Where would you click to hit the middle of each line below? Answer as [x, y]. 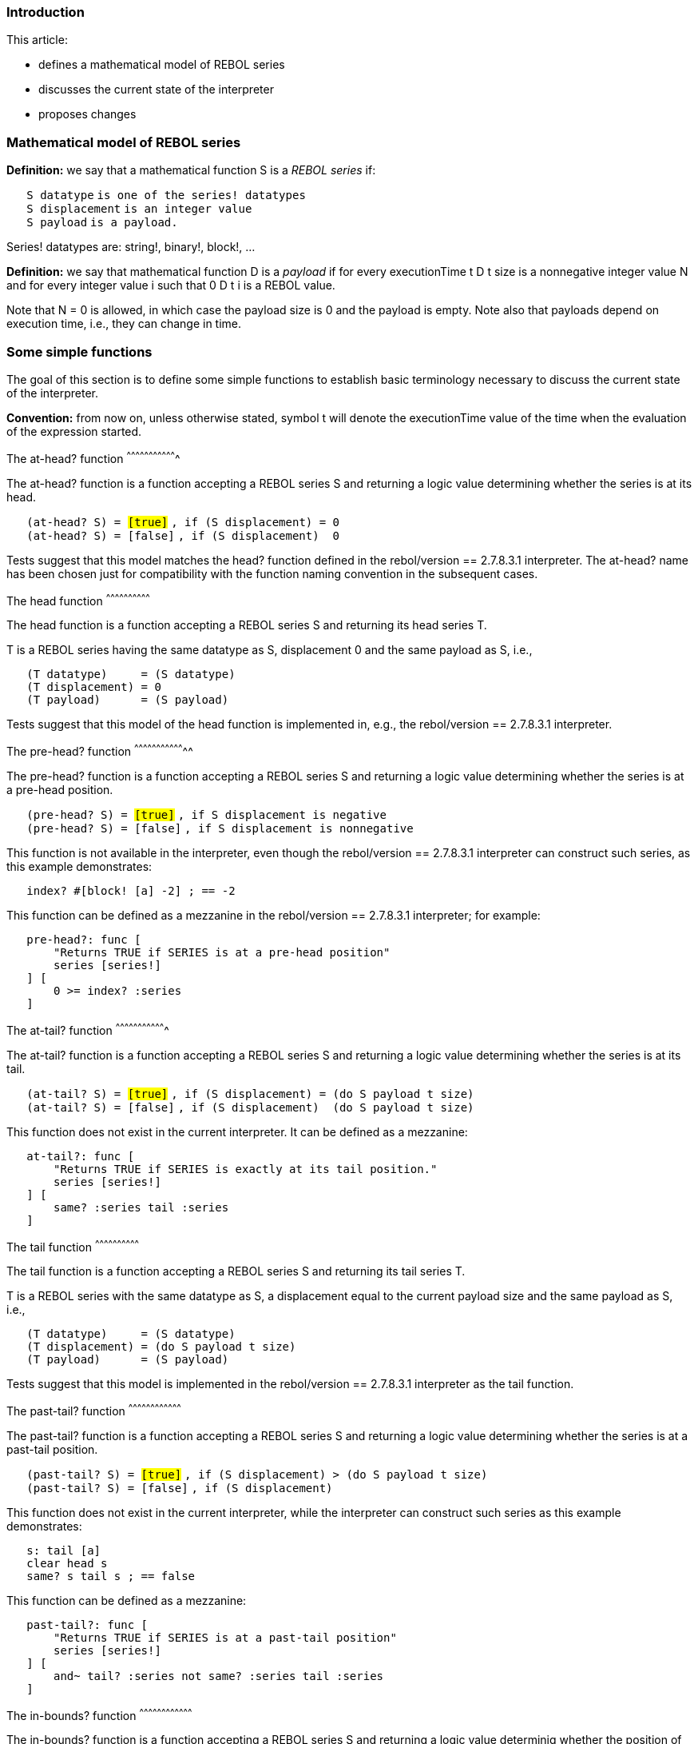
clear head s [67, 1563]
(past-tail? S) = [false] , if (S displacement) [180, 1488]
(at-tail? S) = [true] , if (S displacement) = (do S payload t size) [250, 1093]
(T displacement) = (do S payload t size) [161, 1347]
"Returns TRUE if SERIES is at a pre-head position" [222, 952]
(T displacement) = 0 [94, 687]
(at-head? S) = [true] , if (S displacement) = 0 [183, 522]
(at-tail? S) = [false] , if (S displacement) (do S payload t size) [250, 1107]
